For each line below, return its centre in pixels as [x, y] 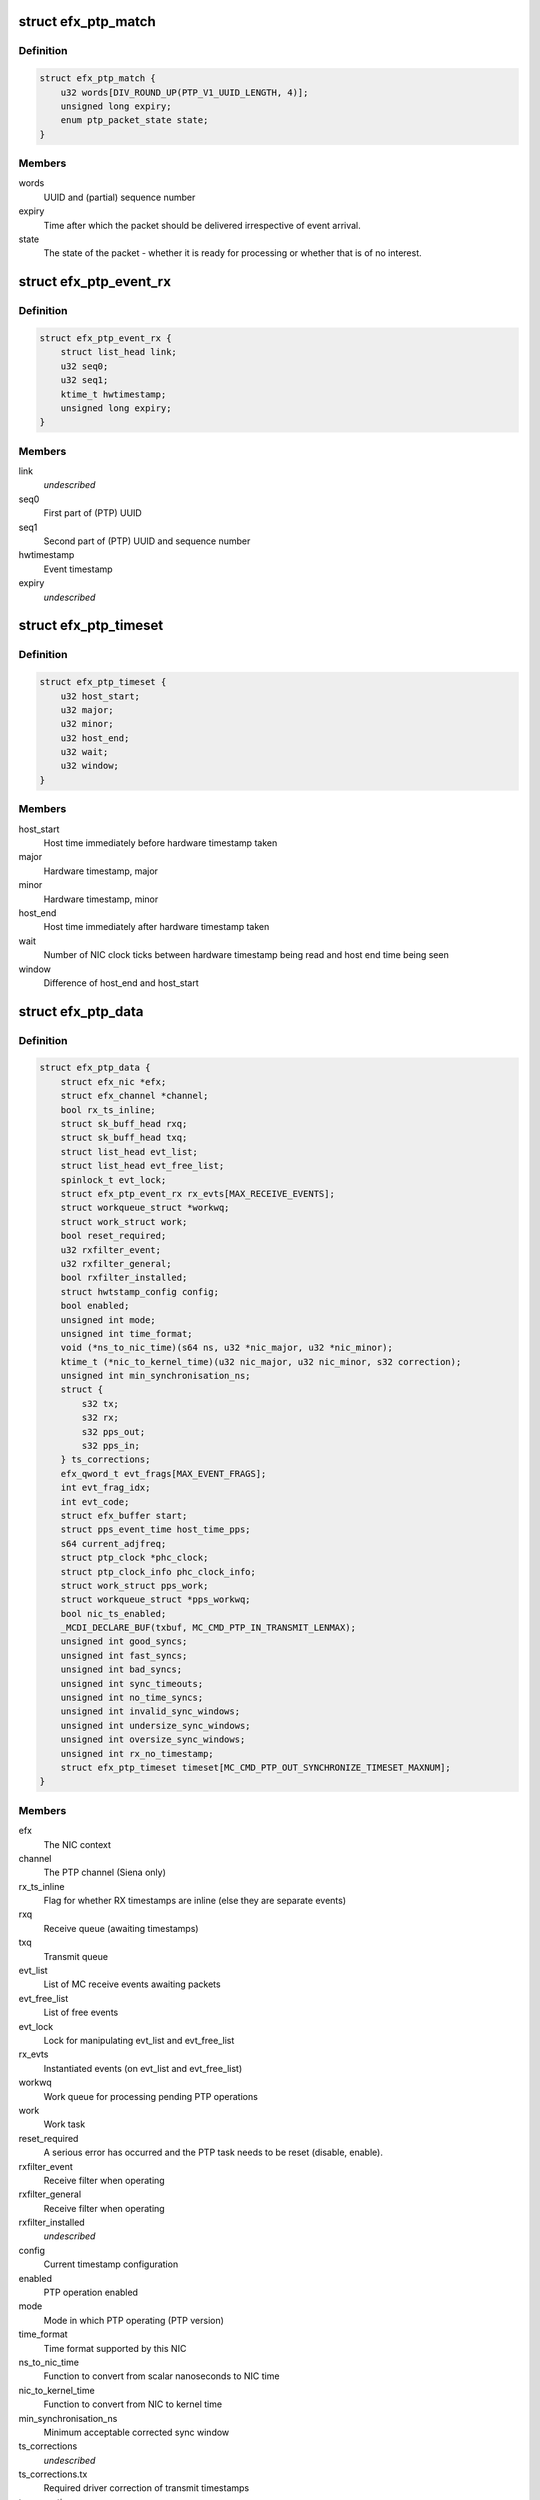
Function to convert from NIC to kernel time [133, 2404]
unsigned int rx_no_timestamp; [137, 1753]
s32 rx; [100, 1418]
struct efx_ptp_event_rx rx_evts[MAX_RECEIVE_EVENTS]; [197, 1193]
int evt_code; [95, 1501]
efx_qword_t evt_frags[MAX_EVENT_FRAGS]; [163, 1473]
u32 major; [87, 709]
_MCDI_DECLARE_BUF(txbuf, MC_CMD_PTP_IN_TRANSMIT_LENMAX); [208, 1628]
